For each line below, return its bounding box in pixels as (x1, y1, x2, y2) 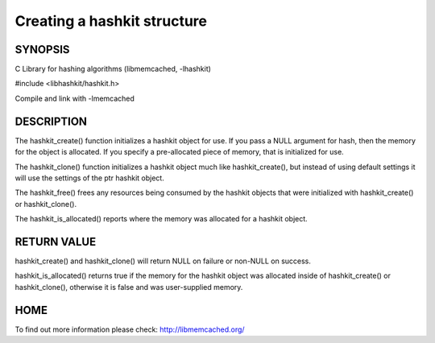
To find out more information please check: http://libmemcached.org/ (14, 324, 245, 334)
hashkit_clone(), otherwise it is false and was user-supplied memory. (14, 282, 243, 291)
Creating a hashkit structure (14, 12, 207, 30)
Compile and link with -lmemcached (14, 93, 135, 103)
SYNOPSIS (14, 43, 70, 56)
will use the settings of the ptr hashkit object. (14, 173, 164, 183)
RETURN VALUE (14, 234, 97, 249)
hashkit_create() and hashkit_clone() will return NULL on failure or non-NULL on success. (14, 256, 312, 266)
